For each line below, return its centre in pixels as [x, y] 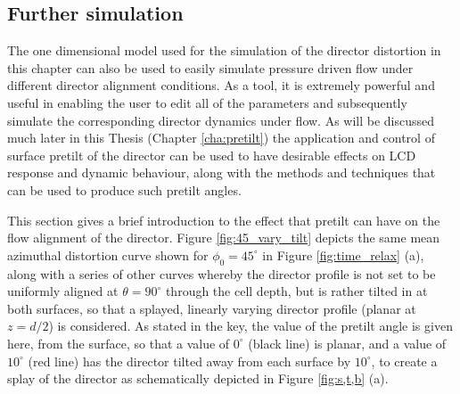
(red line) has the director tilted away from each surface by [189, 361]
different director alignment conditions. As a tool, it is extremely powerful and [221, 85]
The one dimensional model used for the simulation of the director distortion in [224, 50]
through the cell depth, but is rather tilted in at [296, 291]
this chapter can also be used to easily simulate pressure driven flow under [210, 67]
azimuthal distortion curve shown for [108, 254]
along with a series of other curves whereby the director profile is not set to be [222, 273]
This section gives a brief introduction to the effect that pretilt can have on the [224, 220]
